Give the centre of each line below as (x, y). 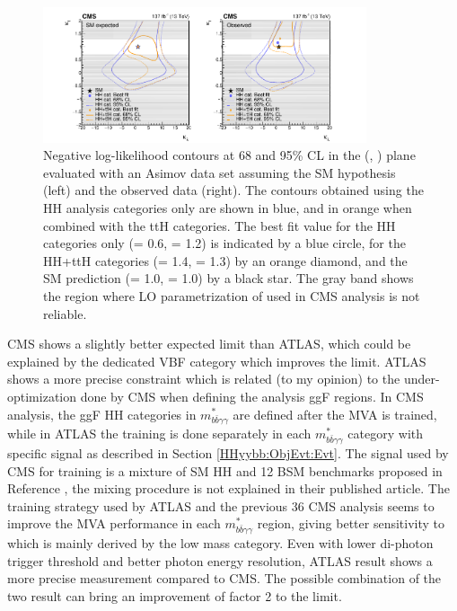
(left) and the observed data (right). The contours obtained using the (233, 190)
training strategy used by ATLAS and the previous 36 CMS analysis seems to (221, 505)
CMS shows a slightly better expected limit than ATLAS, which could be (209, 344)
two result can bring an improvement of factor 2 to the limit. (175, 595)
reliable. (65, 313)
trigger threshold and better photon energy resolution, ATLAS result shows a (220, 560)
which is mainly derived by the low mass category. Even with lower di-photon (220, 543)
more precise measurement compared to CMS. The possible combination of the (224, 578)
